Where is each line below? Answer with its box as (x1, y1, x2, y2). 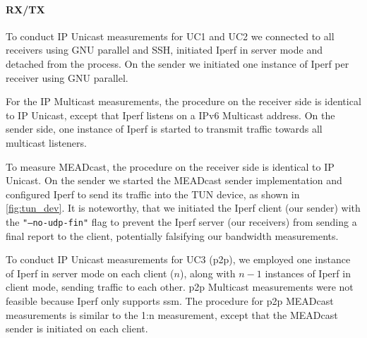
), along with (179, 265, 236, 280)
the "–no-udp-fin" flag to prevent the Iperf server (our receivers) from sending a (6, 214, 357, 229)
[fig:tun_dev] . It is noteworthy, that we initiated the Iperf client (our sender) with (6, 200, 361, 215)
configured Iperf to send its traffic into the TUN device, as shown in (6, 186, 300, 201)
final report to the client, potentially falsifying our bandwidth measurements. (6, 228, 339, 243)
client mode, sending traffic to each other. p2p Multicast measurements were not (6, 279, 354, 294)
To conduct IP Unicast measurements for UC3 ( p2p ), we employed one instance (6, 252, 351, 267)
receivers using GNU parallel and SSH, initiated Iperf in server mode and (6, 42, 323, 57)
